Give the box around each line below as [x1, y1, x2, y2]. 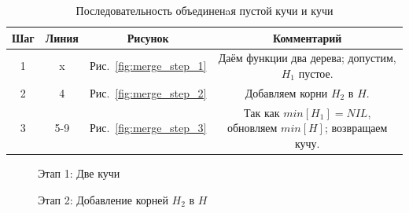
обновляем [227, 119, 278, 136]
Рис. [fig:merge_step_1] [89, 57, 207, 74]
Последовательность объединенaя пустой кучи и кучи [76, 2, 333, 18]
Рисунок [127, 29, 169, 46]
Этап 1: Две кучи [38, 165, 120, 181]
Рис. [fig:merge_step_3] [89, 119, 207, 136]
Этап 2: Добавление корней [38, 191, 168, 207]
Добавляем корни [245, 84, 328, 101]
